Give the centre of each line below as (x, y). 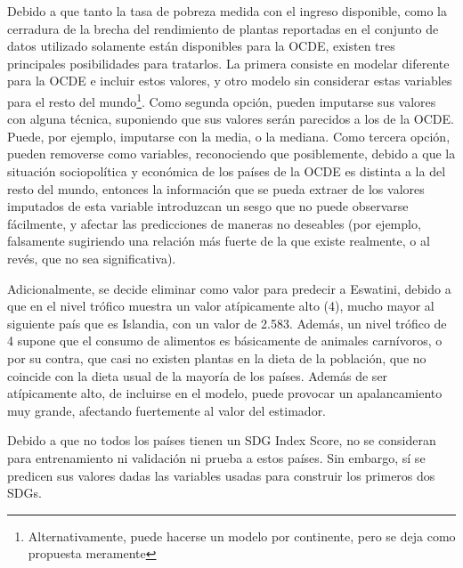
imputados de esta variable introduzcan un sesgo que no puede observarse (208, 206)
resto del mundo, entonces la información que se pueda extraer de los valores (216, 188)
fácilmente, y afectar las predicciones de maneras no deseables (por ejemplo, (214, 223)
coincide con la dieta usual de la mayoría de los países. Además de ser (198, 375)
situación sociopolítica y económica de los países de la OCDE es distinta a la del (227, 171)
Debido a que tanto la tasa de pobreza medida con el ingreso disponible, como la (227, 11)
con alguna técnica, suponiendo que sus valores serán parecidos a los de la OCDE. (231, 119)
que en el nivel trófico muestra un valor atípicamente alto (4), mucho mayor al (221, 306)
